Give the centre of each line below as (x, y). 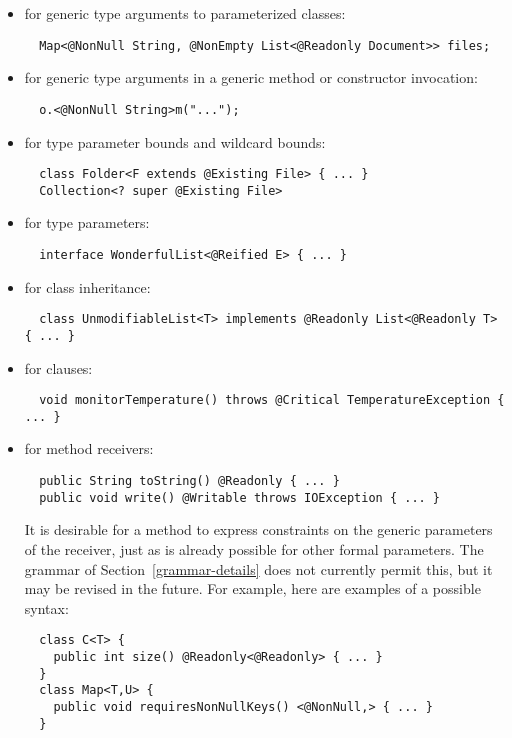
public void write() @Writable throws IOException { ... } (240, 497)
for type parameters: (87, 222)
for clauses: (58, 367)
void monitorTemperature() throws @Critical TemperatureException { (272, 400)
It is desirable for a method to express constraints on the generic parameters (258, 529)
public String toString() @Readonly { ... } (189, 481)
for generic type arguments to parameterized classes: (185, 13)
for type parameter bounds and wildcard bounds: (175, 141)
